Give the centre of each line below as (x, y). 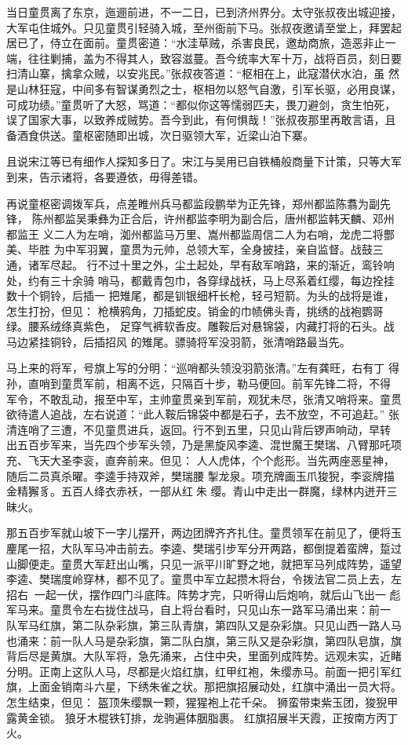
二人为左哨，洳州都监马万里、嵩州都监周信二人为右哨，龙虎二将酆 (224, 234)
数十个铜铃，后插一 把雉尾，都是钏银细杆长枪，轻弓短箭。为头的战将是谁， (200, 296)
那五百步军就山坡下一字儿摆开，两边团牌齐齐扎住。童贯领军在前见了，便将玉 (204, 533)
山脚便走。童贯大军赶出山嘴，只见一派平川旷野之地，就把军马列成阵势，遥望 (204, 563)
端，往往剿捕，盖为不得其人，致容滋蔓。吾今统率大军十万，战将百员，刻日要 (204, 58)
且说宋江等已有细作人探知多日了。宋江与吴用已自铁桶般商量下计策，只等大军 (204, 161)
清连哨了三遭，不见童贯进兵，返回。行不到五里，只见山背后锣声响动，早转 (199, 429)
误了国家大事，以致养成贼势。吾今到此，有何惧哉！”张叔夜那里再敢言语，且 (201, 120)
